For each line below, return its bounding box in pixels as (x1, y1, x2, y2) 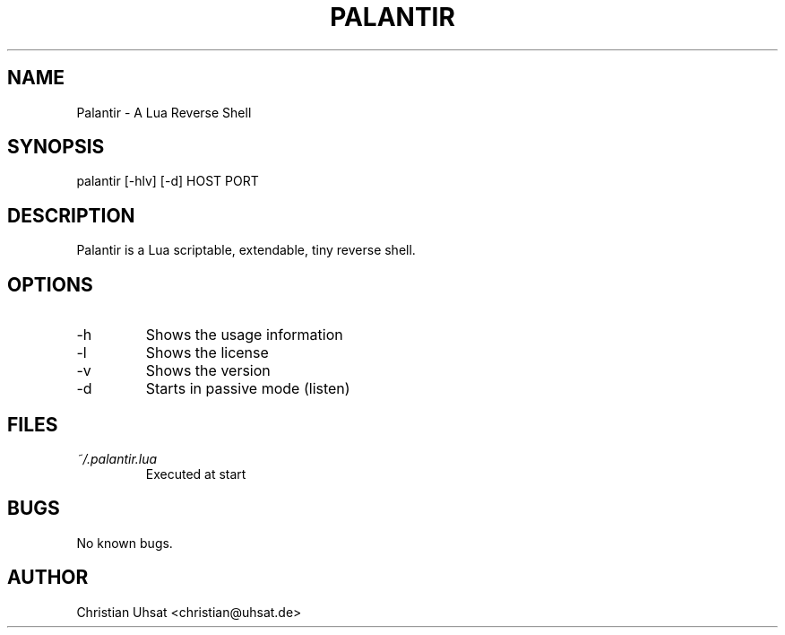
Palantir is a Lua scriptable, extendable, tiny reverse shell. (76, 242, 416, 258)
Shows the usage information (145, 326, 343, 344)
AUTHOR (7, 566, 89, 589)
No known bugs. (76, 535, 173, 551)
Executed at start (145, 465, 246, 482)
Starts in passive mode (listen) (145, 379, 350, 398)
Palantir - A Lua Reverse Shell (76, 104, 252, 120)
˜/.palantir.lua (76, 450, 158, 466)
